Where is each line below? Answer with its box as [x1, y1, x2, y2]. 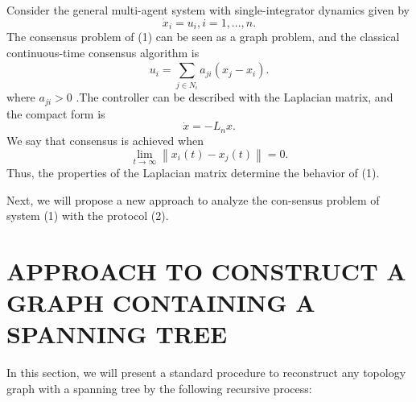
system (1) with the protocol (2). [6, 207, 169, 224]
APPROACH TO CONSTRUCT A [6, 255, 406, 287]
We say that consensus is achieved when [6, 131, 204, 148]
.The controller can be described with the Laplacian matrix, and [76, 89, 393, 106]
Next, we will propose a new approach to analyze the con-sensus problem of [6, 191, 380, 208]
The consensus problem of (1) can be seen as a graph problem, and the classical [6, 28, 400, 45]
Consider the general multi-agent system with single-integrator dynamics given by [6, 2, 410, 18]
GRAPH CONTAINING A [6, 286, 315, 319]
